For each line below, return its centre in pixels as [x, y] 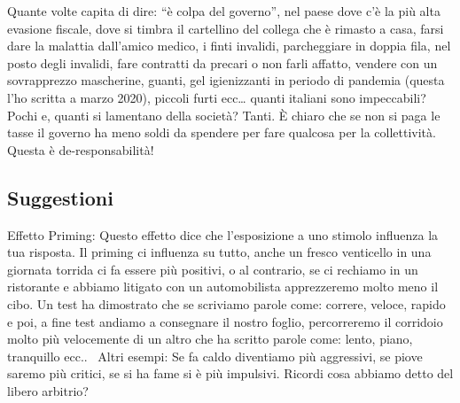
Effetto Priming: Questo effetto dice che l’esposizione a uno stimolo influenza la [223, 234]
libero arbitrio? [48, 390]
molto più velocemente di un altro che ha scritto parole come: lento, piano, [210, 339]
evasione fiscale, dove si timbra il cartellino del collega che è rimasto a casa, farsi [226, 28]
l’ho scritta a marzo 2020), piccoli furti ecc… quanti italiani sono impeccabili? [217, 97]
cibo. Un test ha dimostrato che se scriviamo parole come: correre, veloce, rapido [226, 303]
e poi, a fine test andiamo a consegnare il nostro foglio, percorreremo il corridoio [225, 321]
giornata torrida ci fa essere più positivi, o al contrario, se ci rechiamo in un [213, 269]
